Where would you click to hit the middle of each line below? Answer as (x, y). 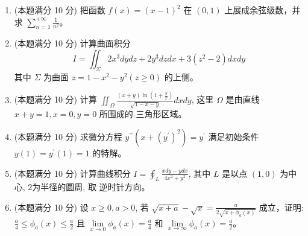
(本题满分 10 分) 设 (51, 207)
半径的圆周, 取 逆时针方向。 (95, 187)
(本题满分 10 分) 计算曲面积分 (72, 43)
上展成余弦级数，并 (262, 10)
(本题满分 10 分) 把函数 (60, 10)
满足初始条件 (234, 136)
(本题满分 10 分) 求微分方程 (68, 136)
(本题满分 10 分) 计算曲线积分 (72, 173)
